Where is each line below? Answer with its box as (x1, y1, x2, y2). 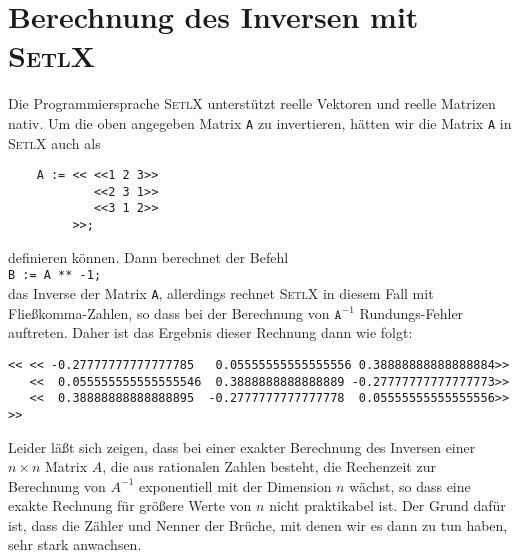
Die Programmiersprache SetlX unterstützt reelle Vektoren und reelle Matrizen (8, 93, 496, 114)
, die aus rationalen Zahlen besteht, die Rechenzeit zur (102, 456, 436, 477)
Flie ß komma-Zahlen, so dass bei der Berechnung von (8, 302, 330, 323)
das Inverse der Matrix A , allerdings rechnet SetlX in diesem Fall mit (8, 283, 434, 304)
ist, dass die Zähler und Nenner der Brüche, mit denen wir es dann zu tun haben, (8, 514, 508, 535)
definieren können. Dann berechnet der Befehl (8, 246, 289, 267)
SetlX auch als (8, 132, 101, 153)
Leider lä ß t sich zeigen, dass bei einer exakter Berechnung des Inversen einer (8, 436, 476, 457)
